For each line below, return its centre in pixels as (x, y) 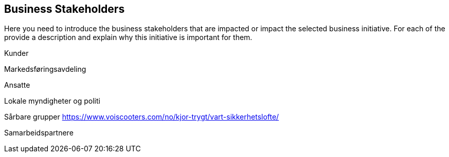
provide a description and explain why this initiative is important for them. (128, 37)
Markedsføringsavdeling (45, 69)
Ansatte (17, 85)
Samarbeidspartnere (39, 133)
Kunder (16, 53)
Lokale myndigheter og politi (52, 101)
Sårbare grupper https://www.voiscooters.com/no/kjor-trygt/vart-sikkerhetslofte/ (142, 117)
